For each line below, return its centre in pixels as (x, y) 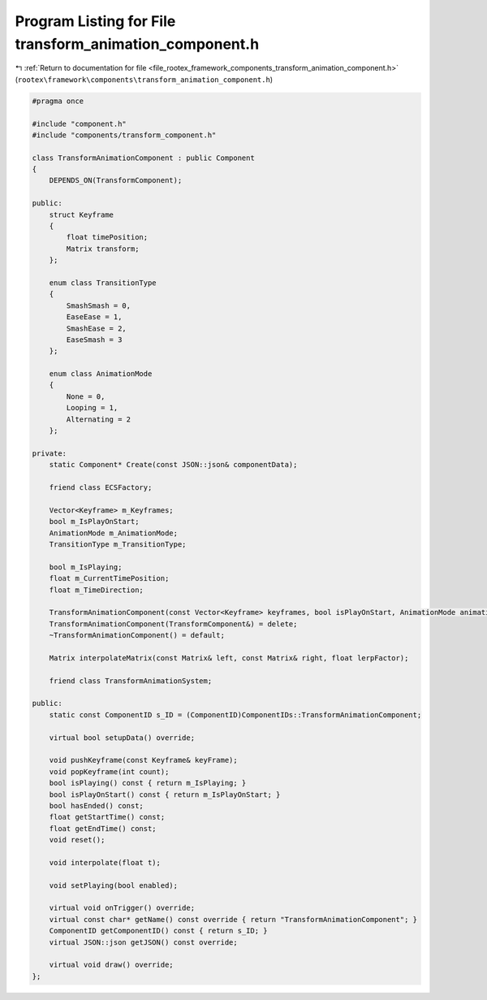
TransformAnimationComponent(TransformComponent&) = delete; (173, 624)
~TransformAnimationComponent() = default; (137, 635)
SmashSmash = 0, (99, 305)
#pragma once (58, 101)
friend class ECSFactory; (101, 487)
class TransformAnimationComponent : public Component (143, 158)
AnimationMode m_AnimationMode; (114, 533)
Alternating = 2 (99, 419)
